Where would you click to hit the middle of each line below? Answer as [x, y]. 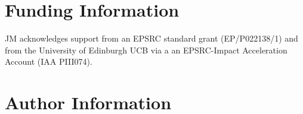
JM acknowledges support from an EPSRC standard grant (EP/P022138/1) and [151, 38]
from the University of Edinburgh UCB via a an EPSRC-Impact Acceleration [146, 50]
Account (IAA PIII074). [49, 61]
